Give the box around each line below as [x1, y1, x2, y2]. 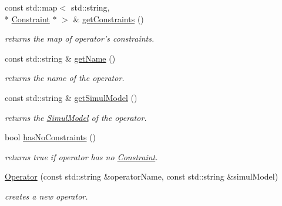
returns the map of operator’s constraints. [5, 32, 155, 45]
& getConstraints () [73, 12, 144, 25]
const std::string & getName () [5, 52, 116, 64]
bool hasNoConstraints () [5, 131, 96, 143]
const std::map [5, 1, 58, 13]
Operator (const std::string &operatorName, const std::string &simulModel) [5, 170, 278, 183]
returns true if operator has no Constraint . [5, 150, 158, 163]
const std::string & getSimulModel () [5, 91, 137, 103]
